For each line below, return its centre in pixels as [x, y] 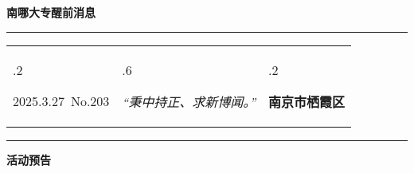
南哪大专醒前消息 [51, 12]
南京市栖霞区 [307, 101]
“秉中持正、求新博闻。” [189, 101]
